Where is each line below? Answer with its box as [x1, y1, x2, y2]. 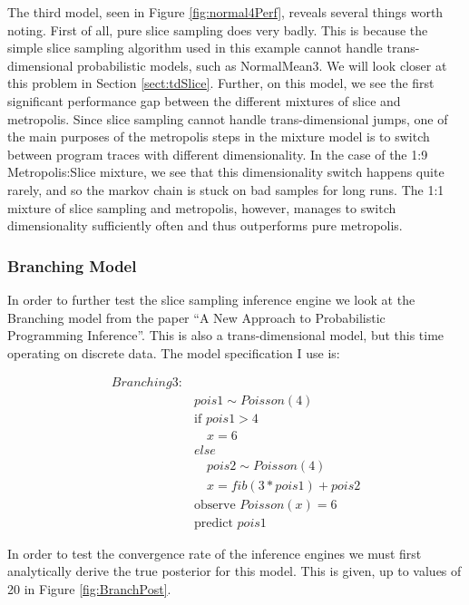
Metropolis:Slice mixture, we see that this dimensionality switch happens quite [7, 162, 445, 181]
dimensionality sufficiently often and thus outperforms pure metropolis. [7, 216, 403, 235]
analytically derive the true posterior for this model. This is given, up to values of [7, 561, 462, 581]
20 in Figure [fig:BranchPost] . [7, 579, 171, 598]
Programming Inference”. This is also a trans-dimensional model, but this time [7, 326, 445, 345]
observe [194, 498, 236, 512]
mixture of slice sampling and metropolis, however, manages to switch [7, 198, 396, 217]
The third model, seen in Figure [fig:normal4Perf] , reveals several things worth [7, 3, 444, 21]
